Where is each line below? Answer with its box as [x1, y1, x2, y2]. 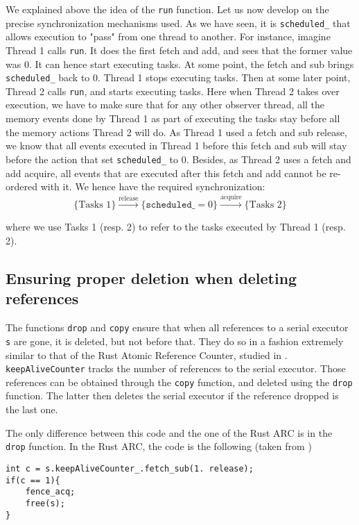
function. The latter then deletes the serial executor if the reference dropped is [6, 388, 339, 403]
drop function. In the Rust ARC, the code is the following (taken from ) [6, 439, 312, 453]
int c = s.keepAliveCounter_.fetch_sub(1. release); [6, 463, 254, 474]
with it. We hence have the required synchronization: [40, 179, 265, 194]
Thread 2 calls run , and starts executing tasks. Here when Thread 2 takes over [6, 83, 340, 98]
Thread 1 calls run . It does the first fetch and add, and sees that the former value [6, 42, 353, 57]
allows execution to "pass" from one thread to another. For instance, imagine [6, 29, 331, 44]
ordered [6, 179, 37, 194]
